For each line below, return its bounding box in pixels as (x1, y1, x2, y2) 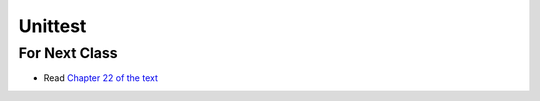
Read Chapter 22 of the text (43, 72, 159, 84)
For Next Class (18, 44, 119, 62)
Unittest (18, 15, 87, 37)
